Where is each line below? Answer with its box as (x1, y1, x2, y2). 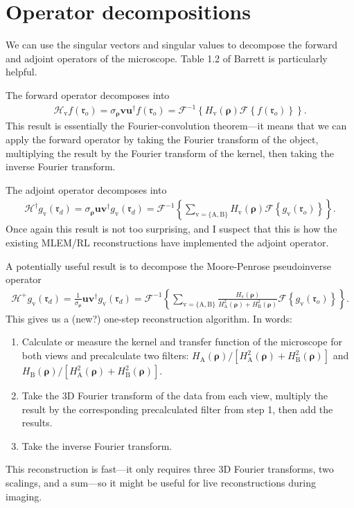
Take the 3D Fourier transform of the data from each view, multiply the (21, 388, 328, 403)
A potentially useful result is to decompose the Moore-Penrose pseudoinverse (6, 258, 331, 273)
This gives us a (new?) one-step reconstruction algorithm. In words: (6, 311, 292, 325)
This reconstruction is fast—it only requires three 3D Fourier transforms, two (6, 462, 334, 476)
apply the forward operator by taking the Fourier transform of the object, (6, 132, 319, 147)
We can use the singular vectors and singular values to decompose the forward (6, 37, 337, 52)
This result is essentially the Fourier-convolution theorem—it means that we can (6, 118, 347, 133)
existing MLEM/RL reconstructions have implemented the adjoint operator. (6, 235, 329, 250)
